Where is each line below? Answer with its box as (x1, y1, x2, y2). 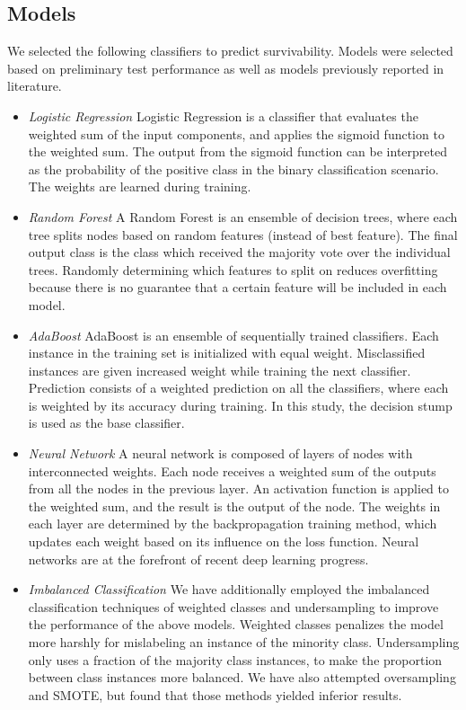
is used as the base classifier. (28, 413, 185, 432)
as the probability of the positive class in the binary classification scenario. (28, 159, 439, 178)
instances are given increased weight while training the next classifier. (28, 360, 411, 379)
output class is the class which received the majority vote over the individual (28, 243, 451, 262)
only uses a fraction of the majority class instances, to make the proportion (28, 650, 443, 669)
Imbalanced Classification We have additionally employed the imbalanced (28, 580, 430, 599)
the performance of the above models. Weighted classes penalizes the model (28, 615, 444, 634)
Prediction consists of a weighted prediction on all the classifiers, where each (28, 378, 449, 397)
